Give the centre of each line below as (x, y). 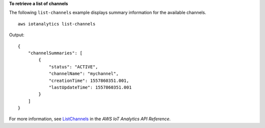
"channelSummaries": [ (55, 53)
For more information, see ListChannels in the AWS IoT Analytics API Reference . (90, 119)
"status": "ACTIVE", (73, 67)
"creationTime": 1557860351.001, (89, 80)
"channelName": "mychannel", (84, 74)
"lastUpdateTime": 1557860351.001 (90, 87)
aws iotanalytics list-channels (57, 24)
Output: (17, 35)
